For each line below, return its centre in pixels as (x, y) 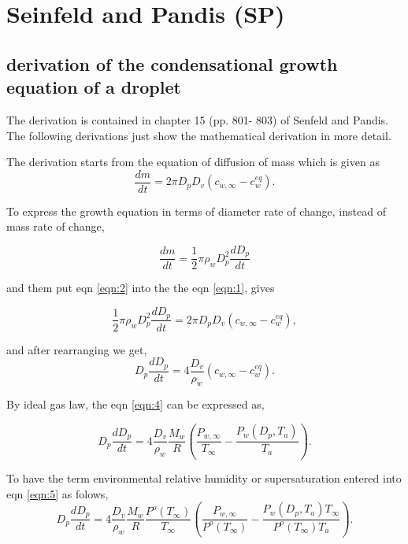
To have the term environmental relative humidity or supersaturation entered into (204, 477)
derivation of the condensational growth (172, 63)
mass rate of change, (56, 226)
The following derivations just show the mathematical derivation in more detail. (199, 135)
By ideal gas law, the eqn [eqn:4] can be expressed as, (135, 404)
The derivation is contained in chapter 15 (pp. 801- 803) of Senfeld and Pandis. (198, 119)
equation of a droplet (94, 87)
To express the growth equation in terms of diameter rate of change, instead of (196, 211)
